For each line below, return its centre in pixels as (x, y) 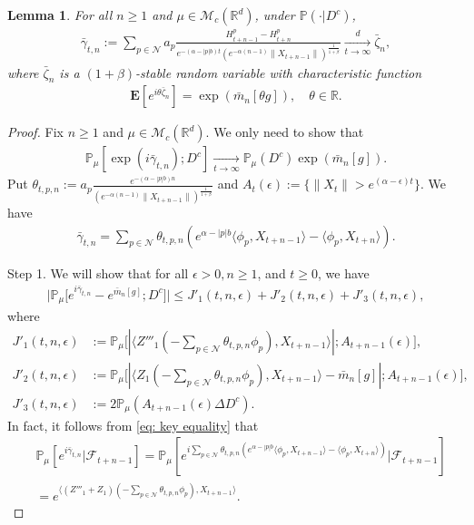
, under (275, 15)
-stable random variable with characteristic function (278, 72)
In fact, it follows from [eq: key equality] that (133, 425)
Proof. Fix (35, 132)
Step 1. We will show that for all (98, 272)
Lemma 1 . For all (60, 15)
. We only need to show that (285, 132)
